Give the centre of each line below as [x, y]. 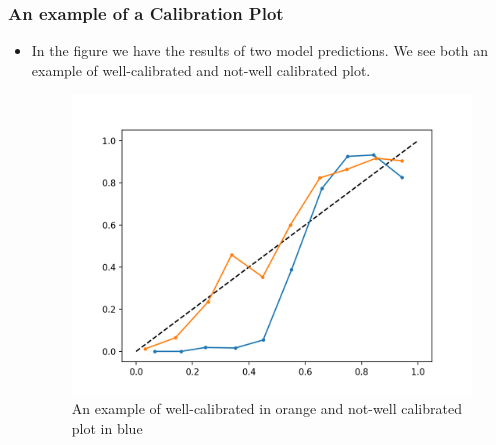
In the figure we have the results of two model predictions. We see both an [259, 50]
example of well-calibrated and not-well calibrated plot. [201, 69]
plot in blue [107, 427]
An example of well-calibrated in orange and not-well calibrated [266, 408]
